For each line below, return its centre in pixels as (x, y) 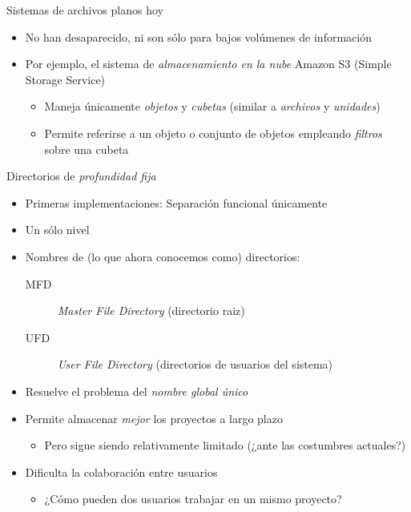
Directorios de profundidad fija (81, 176)
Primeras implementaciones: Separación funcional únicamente (176, 202)
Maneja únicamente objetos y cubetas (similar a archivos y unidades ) (212, 106)
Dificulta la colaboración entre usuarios (121, 472)
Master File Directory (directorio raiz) (151, 310)
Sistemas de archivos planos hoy (85, 10)
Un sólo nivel (57, 230)
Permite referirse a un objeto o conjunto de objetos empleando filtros (213, 133)
